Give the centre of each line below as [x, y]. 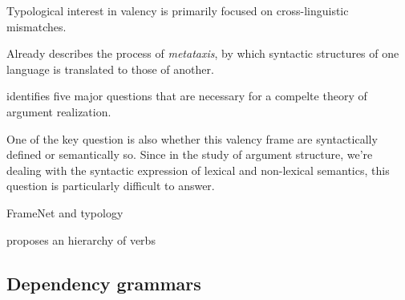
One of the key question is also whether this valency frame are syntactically [192, 138]
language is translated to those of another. [110, 69]
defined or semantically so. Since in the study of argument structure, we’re [190, 154]
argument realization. [59, 111]
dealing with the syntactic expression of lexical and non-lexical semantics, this [198, 170]
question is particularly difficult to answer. [111, 186]
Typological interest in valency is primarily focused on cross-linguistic [178, 10]
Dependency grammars [104, 283]
